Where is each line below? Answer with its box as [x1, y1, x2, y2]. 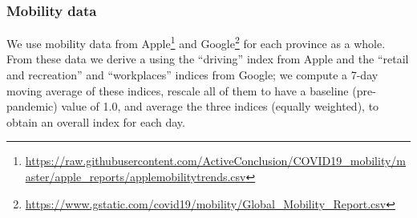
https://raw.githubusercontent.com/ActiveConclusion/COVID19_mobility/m [25, 152, 406, 169]
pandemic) [6, 98, 58, 115]
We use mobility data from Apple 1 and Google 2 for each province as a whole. [6, 33, 386, 51]
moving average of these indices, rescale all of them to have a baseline [6, 82, 349, 99]
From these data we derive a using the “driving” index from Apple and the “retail [6, 50, 409, 67]
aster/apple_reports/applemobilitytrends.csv [25, 168, 246, 185]
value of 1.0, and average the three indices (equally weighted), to [61, 98, 379, 115]
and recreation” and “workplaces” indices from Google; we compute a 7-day [6, 67, 379, 83]
